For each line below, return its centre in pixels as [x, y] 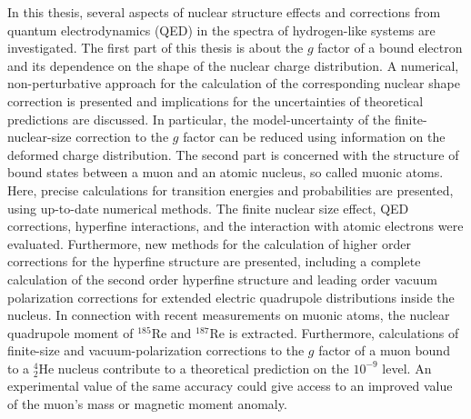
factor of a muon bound [384, 350]
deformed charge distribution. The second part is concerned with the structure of [233, 154]
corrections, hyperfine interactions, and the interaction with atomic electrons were [235, 226]
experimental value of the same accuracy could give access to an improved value [230, 386]
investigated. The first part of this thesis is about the [155, 48]
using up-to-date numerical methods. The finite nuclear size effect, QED [208, 208]
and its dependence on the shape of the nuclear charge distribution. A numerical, [233, 65]
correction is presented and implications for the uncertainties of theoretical [215, 100]
